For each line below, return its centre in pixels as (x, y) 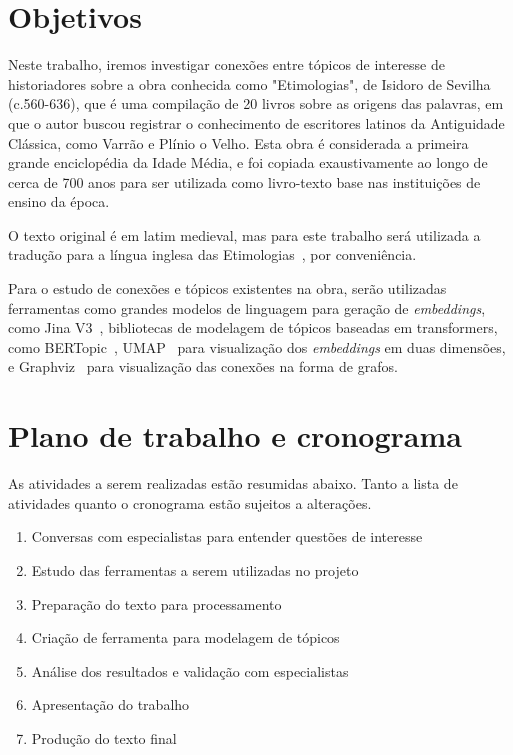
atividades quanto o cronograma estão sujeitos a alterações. (190, 502)
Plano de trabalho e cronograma (235, 435)
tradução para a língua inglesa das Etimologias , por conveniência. (212, 254)
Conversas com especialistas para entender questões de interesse (227, 536)
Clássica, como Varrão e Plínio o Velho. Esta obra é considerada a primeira (238, 142)
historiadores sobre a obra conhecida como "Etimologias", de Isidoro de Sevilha (249, 83)
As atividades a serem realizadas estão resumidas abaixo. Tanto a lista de (233, 483)
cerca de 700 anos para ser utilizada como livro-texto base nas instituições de (244, 181)
